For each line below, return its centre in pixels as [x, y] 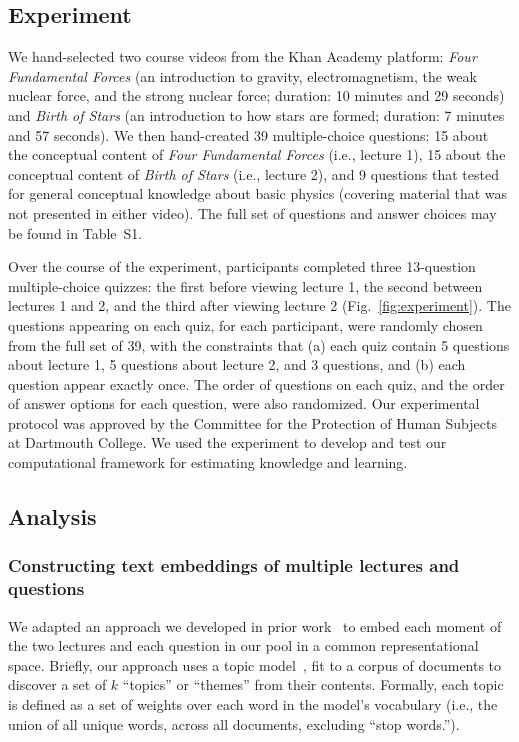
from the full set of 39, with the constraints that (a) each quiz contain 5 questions [259, 344]
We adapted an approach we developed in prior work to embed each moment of [255, 625]
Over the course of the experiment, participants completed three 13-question [242, 266]
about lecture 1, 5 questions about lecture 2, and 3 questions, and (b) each [237, 364]
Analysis [52, 516]
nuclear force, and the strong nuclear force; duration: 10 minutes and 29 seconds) [256, 95]
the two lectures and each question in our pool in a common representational [243, 645]
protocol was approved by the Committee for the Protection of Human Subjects [252, 422]
